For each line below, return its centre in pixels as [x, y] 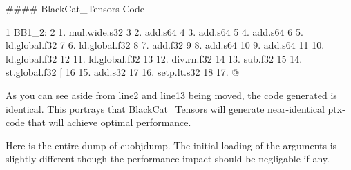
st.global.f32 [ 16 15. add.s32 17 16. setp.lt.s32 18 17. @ [123, 72]
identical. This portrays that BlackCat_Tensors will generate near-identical [165, 108]
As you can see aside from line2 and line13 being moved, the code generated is [171, 95]
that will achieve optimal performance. [110, 122]
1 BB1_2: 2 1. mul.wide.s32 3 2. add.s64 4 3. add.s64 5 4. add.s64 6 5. [154, 31]
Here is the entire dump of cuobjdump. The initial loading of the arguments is [171, 145]
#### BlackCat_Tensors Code [75, 8]
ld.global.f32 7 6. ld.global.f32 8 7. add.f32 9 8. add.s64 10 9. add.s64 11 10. [165, 45]
